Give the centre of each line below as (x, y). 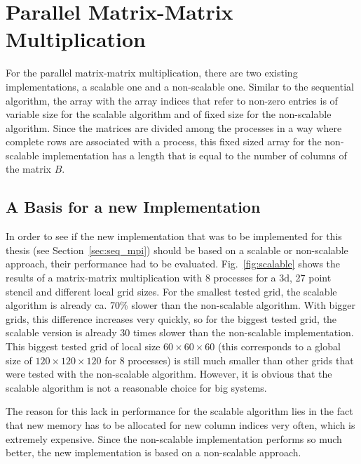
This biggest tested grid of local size (83, 346)
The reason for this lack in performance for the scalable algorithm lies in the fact (179, 411)
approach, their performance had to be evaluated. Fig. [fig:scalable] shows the (173, 264)
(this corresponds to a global (279, 346)
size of (19, 360)
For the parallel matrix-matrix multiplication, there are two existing (152, 73)
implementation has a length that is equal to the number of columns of (195, 155)
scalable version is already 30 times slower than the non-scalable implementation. (180, 332)
